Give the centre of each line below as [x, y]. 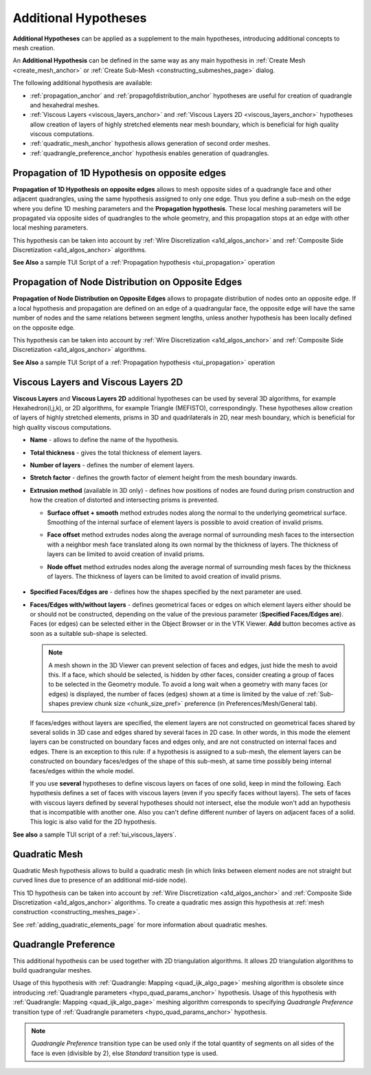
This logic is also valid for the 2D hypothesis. [93, 822]
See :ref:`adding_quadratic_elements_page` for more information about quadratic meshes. [140, 924]
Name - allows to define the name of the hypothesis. [104, 440]
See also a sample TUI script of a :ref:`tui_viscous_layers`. [94, 834]
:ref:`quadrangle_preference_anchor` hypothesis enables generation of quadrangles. [149, 153]
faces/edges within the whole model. [82, 771]
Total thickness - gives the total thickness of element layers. [116, 452]
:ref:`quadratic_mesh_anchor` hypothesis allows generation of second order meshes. [150, 144]
